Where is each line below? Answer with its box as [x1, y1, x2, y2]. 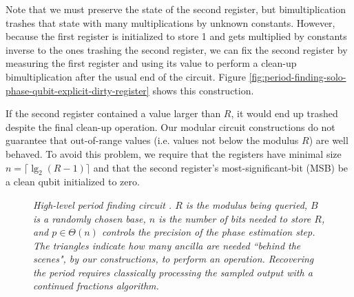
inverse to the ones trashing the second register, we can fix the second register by [6, 42, 348, 57]
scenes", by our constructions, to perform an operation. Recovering [33, 252, 314, 266]
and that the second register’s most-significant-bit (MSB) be [93, 160, 348, 174]
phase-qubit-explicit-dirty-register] [6, 83, 149, 97]
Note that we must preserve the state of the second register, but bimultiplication [6, 2, 346, 16]
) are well [309, 133, 348, 147]
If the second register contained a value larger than [6, 106, 221, 121]
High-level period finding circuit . [33, 197, 172, 212]
